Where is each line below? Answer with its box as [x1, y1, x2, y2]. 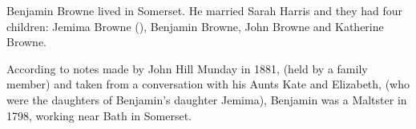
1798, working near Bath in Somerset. [6, 107, 192, 123]
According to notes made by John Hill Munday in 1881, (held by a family [6, 60, 368, 76]
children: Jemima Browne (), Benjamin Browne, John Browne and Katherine [6, 18, 384, 34]
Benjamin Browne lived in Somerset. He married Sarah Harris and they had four [6, 2, 402, 18]
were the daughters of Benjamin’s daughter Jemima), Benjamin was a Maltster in [6, 91, 407, 107]
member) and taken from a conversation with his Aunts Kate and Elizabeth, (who [6, 76, 410, 92]
